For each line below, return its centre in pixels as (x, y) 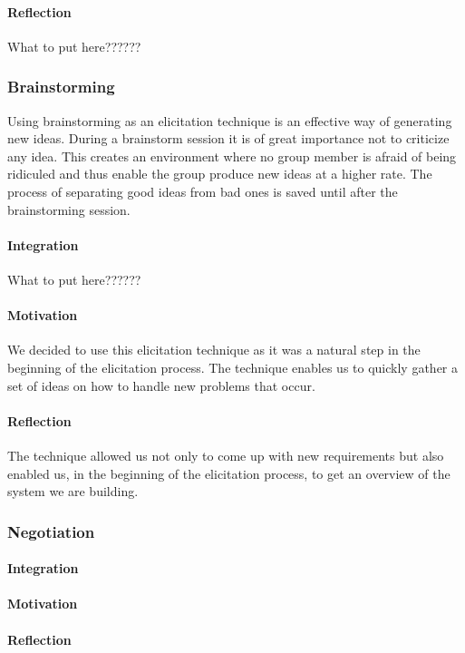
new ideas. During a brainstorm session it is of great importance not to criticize (228, 138)
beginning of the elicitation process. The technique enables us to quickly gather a (232, 367)
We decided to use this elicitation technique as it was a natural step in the (214, 350)
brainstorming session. (69, 209)
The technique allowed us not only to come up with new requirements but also (226, 455)
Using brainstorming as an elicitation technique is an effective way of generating (230, 120)
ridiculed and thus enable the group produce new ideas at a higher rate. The (220, 174)
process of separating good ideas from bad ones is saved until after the (203, 191)
